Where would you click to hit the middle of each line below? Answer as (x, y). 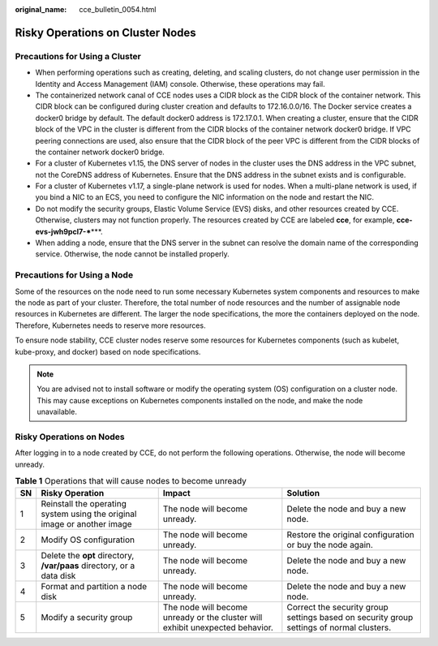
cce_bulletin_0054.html (118, 9)
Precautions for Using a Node (74, 275)
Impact (176, 493)
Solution (303, 493)
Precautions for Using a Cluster (78, 56)
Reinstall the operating (84, 504)
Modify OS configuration (88, 540)
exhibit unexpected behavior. (218, 627)
